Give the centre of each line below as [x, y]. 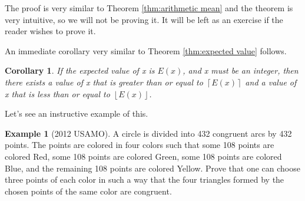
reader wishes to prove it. [50, 31]
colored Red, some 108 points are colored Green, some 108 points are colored [143, 156]
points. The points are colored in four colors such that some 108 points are [140, 145]
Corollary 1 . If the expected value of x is [80, 70]
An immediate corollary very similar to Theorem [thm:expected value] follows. [146, 50]
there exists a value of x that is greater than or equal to [104, 82]
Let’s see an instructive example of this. [77, 113]
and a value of [271, 82]
